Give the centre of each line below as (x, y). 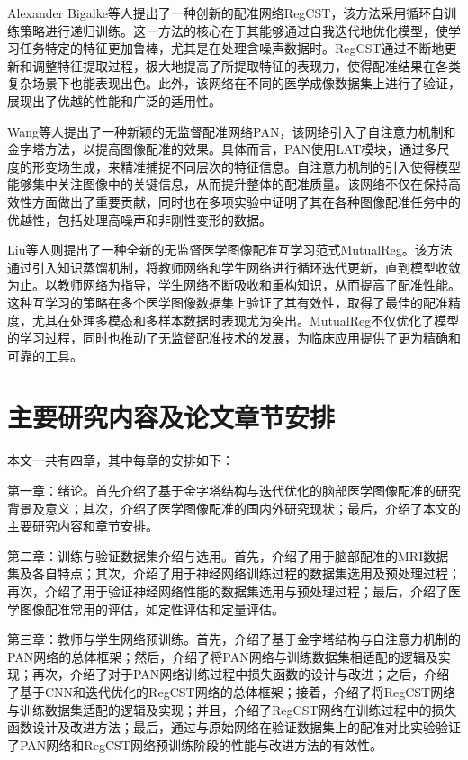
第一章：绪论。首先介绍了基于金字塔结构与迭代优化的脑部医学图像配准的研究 (234, 490)
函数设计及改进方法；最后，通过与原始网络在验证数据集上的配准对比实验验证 (234, 727)
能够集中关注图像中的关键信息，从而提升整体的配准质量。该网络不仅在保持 (228, 184)
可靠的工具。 (45, 355)
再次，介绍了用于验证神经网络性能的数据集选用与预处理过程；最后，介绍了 (228, 590)
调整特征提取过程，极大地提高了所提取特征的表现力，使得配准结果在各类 (246, 65)
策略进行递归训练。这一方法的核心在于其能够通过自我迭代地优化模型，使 (234, 30)
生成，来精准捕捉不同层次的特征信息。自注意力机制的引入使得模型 (265, 166)
